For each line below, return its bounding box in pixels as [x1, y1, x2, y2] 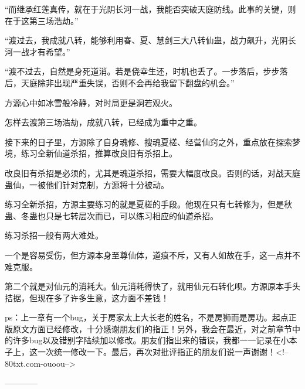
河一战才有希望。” [5, 45, 70, 57]
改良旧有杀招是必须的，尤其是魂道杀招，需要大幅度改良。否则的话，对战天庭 [5, 166, 300, 179]
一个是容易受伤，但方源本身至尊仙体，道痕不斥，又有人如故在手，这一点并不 [5, 248, 300, 261]
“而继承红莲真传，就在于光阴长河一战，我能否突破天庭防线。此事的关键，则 [5, 3, 296, 15]
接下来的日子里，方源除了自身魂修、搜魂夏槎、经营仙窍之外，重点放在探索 [5, 135, 292, 148]
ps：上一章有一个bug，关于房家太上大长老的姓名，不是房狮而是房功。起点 [5, 311, 289, 323]
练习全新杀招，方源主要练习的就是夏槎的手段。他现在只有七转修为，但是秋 [5, 198, 292, 210]
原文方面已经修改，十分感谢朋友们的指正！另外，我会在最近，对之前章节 [12, 322, 292, 335]
